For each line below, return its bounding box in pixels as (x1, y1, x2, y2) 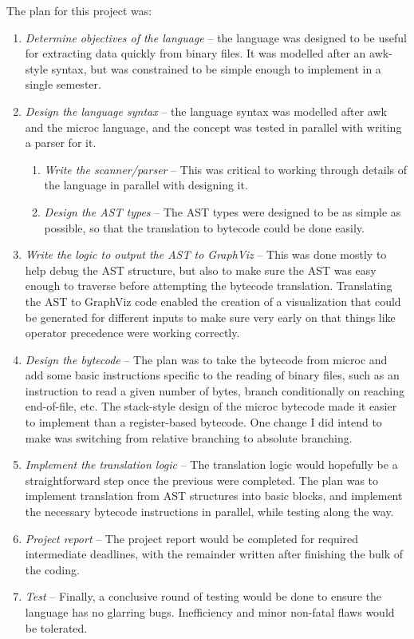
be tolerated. (25, 619, 88, 636)
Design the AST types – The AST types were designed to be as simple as (44, 203, 401, 220)
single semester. (25, 76, 101, 93)
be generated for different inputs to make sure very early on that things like (25, 308, 396, 325)
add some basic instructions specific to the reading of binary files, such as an (25, 367, 400, 383)
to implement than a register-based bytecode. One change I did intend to (25, 414, 382, 431)
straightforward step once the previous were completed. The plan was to (25, 471, 379, 488)
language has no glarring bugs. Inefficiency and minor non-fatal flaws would (25, 604, 395, 620)
